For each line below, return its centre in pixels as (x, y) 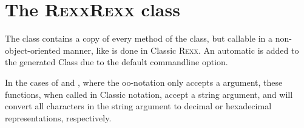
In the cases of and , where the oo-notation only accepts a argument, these (144, 82)
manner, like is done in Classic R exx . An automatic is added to (181, 50)
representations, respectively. (58, 117)
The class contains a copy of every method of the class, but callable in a (139, 38)
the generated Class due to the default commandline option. (117, 62)
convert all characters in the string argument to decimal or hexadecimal (138, 106)
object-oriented (33, 50)
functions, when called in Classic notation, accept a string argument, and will (149, 94)
